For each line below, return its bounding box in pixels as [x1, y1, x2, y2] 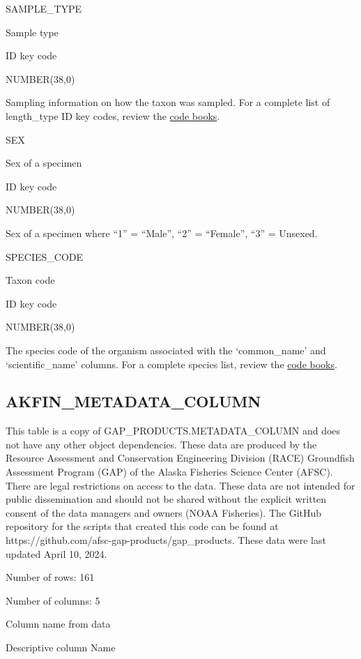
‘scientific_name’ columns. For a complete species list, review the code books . [6, 356, 337, 371]
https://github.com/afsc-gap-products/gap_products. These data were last [6, 533, 326, 547]
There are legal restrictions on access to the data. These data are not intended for [6, 478, 355, 492]
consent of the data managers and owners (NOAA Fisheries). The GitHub [6, 505, 322, 520]
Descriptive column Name [6, 640, 116, 655]
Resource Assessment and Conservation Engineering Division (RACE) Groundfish [6, 450, 355, 465]
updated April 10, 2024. [6, 546, 107, 561]
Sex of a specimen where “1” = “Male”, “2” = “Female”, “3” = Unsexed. [6, 225, 318, 240]
